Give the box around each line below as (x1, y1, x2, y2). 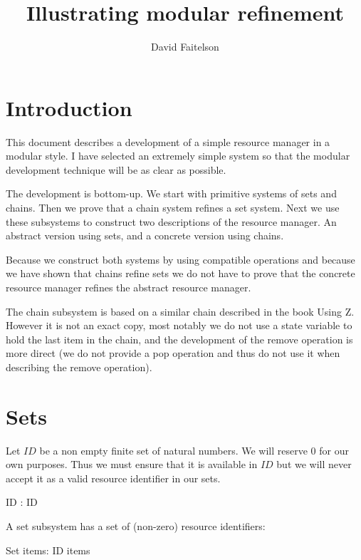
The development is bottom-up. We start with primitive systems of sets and (6, 186, 337, 201)
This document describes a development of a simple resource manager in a (6, 134, 330, 149)
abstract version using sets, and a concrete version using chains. (6, 228, 284, 243)
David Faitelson (151, 39, 219, 54)
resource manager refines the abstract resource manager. (6, 280, 251, 294)
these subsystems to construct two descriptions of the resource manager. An (6, 214, 337, 229)
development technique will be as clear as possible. (6, 162, 226, 177)
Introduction (6, 93, 132, 122)
